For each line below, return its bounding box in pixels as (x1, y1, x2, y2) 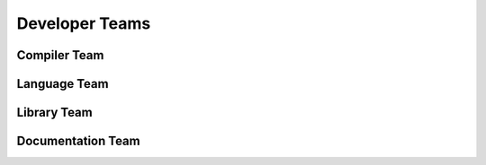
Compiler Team (16, 48, 104, 63)
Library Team (16, 105, 94, 120)
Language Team (16, 76, 109, 91)
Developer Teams (16, 13, 151, 33)
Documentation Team (16, 134, 140, 149)
